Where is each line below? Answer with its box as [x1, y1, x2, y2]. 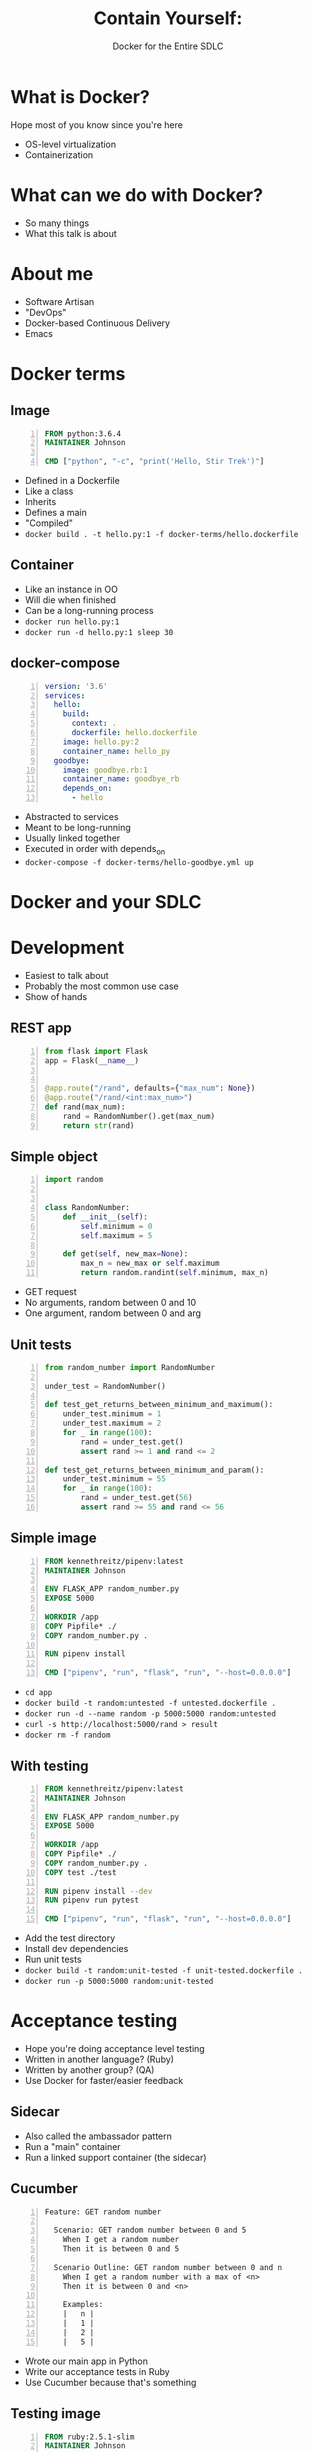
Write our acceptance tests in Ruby [24, 2365, 170, 2377]
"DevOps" [24, 306, 67, 318]
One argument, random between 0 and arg [24, 1307, 202, 1319]
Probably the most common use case [24, 980, 179, 992]
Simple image [10, 1530, 97, 1547]
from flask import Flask [44, 1046, 148, 1056]
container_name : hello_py [62, 746, 171, 756]
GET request [24, 1286, 77, 1298]
